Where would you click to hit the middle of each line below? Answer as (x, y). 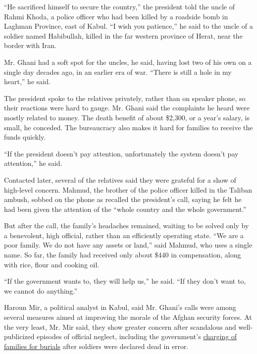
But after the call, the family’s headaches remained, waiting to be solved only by (127, 226)
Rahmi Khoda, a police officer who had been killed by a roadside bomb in (116, 16)
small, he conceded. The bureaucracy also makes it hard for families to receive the (128, 127)
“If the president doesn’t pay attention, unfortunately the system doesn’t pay (121, 153)
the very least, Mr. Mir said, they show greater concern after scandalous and (120, 327)
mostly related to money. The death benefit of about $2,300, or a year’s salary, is (127, 117)
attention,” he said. (33, 163)
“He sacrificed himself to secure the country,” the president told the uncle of (119, 6)
